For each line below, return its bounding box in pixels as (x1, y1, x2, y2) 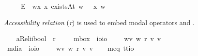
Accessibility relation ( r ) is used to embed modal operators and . (4, 17, 195, 27)
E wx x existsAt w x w (20, 1, 106, 11)
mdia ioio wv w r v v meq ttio (7, 42, 134, 53)
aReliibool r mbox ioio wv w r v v (16, 33, 161, 43)
